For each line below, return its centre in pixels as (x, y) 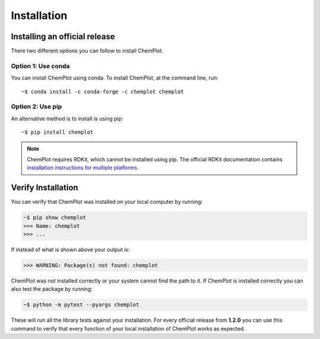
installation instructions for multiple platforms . (83, 168)
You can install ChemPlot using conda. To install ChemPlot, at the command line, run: (115, 78)
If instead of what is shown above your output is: (71, 249)
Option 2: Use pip (36, 107)
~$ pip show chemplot (55, 218)
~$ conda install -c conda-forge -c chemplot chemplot (103, 91)
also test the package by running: (52, 289)
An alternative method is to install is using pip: (67, 118)
